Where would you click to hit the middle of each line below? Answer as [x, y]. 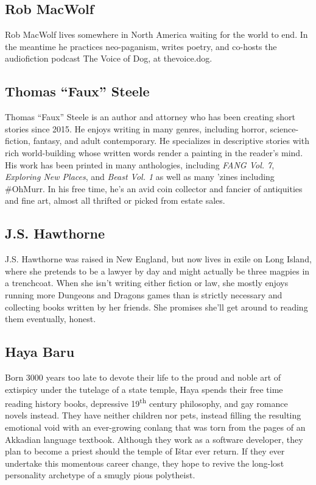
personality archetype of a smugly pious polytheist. [100, 475]
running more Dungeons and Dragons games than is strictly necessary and [144, 294]
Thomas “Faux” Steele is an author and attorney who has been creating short [150, 117]
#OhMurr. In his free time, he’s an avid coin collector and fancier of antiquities [154, 188]
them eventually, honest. [51, 319]
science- [284, 128]
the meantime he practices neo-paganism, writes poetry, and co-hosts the [141, 46]
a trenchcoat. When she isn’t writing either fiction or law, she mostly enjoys [147, 283]
